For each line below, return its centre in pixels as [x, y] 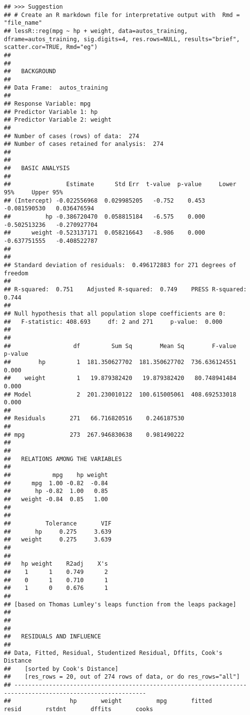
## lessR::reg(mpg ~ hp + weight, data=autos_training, [96, 31]
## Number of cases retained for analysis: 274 [84, 144]
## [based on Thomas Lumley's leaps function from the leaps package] [120, 604]
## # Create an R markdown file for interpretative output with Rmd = [122, 15]
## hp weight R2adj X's [56, 564]
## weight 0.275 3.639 [58, 540]
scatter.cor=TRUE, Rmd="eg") [51, 47]
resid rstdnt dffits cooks [78, 709]
